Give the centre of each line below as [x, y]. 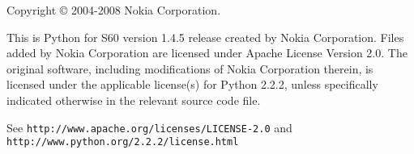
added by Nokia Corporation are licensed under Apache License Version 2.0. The [207, 53]
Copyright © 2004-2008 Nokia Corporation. [114, 10]
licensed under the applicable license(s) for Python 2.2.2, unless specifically [192, 84]
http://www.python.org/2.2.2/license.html [123, 142]
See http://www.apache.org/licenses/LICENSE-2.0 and [149, 127]
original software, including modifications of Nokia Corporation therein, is [190, 68]
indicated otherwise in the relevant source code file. [134, 100]
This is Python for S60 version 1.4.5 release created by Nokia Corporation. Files [205, 37]
